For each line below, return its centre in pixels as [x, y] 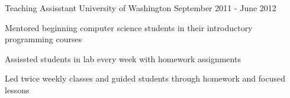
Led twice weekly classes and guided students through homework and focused [145, 78]
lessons [17, 89]
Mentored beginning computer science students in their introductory [129, 27]
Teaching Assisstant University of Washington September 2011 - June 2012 [141, 8]
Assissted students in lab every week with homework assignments [123, 58]
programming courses [43, 39]
